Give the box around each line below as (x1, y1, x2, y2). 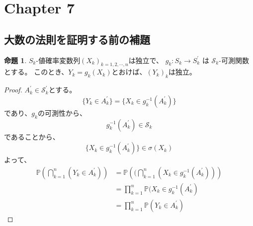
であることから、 (4, 131, 60, 142)
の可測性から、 (37, 107, 86, 118)
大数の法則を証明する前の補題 (4, 31, 150, 47)
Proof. (4, 84, 22, 95)
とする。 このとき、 (4, 67, 69, 77)
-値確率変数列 (36, 55, 81, 65)
